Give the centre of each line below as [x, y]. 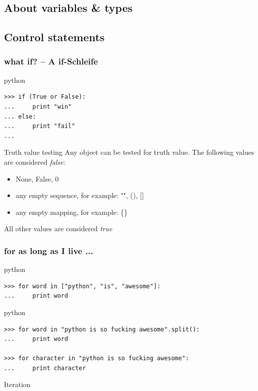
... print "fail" [40, 126]
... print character [45, 368]
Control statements [54, 37]
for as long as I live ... [49, 250]
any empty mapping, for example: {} [72, 212]
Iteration [17, 384]
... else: [20, 116]
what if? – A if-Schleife [51, 61]
